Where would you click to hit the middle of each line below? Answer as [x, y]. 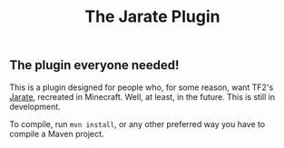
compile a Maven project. [57, 133]
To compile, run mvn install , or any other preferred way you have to [137, 123]
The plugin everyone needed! [94, 65]
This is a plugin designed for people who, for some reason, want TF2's [142, 87]
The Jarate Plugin [152, 17]
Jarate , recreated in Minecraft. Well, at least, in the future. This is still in [142, 96]
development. [35, 106]
